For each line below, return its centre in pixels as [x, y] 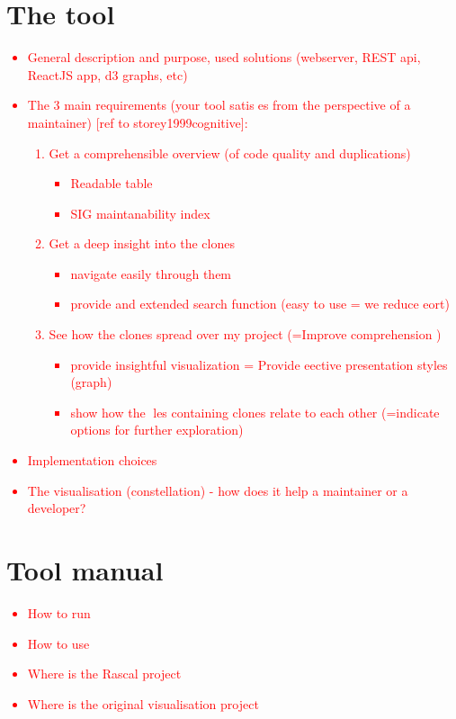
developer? [57, 508]
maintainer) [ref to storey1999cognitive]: [138, 122]
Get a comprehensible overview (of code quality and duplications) [230, 153]
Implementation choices [92, 460]
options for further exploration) [157, 430]
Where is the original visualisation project [143, 703]
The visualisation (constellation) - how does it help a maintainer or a [218, 490]
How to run [59, 612]
